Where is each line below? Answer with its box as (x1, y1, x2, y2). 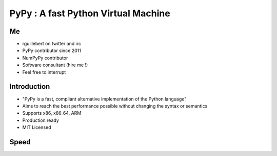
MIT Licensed (22, 124, 51, 131)
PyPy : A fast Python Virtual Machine (9, 8, 170, 19)
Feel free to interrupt (22, 69, 66, 75)
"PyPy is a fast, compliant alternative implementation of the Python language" (22, 96, 187, 102)
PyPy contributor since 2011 (22, 47, 82, 54)
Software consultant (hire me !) (22, 62, 88, 68)
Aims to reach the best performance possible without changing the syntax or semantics (22, 102, 208, 109)
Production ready (22, 117, 59, 123)
